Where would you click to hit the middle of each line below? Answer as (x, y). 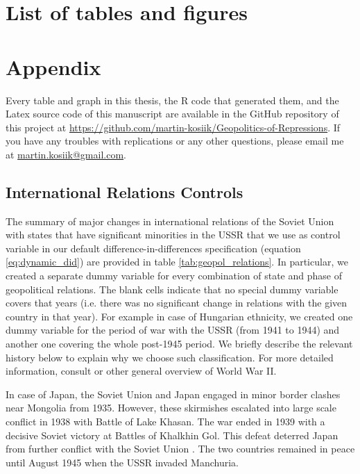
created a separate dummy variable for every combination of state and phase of (174, 276)
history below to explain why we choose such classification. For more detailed (170, 357)
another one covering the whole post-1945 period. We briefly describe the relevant (179, 344)
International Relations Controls (125, 191)
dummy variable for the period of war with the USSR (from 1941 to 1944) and (173, 330)
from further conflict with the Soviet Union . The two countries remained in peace (180, 449)
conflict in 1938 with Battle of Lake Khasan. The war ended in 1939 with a (165, 421)
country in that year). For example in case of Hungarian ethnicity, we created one (179, 316)
